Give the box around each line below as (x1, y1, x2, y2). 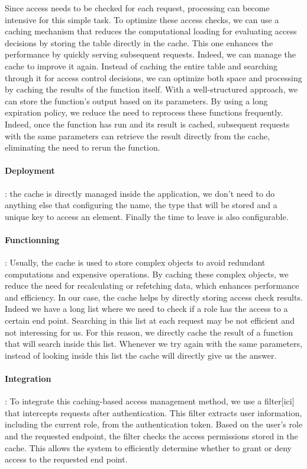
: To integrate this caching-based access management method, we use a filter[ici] (5, 395, 295, 407)
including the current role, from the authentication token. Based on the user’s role (5, 418, 303, 430)
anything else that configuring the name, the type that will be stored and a (5, 199, 277, 211)
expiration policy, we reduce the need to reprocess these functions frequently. (5, 106, 283, 119)
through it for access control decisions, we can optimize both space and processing (5, 71, 302, 84)
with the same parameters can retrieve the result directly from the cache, (5, 129, 270, 142)
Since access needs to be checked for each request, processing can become (5, 2, 270, 14)
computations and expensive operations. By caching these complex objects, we (5, 267, 289, 280)
